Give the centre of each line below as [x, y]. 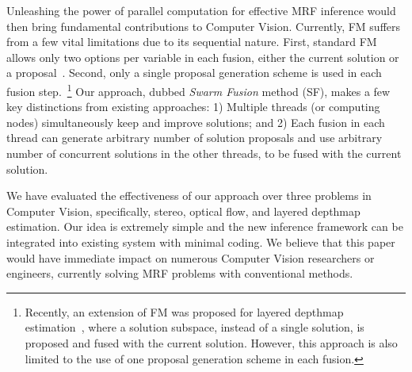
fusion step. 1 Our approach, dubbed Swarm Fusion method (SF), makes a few [198, 90]
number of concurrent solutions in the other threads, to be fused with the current [204, 153]
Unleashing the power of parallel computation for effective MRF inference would [201, 10]
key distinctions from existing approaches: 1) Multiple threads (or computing [193, 107]
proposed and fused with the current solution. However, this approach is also [211, 342]
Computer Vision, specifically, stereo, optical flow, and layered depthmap [183, 211]
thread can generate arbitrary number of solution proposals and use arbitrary [195, 138]
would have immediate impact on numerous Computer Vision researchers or [191, 257]
